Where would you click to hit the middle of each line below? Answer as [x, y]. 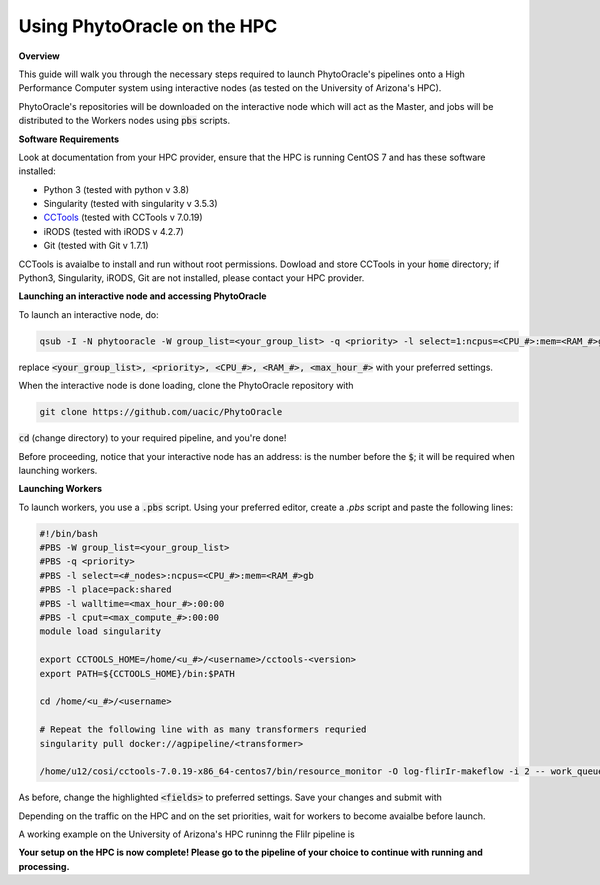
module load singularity [100, 631]
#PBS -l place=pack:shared [105, 589]
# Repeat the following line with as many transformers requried [203, 729]
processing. [44, 866]
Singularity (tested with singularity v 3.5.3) [131, 204]
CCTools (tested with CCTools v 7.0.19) [123, 217]
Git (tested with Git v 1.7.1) [96, 246]
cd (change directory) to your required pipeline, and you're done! [152, 438]
